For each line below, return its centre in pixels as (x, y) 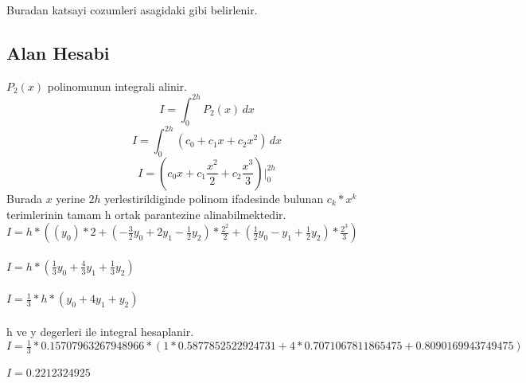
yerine (70, 198)
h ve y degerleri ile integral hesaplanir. (100, 331)
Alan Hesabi (58, 52)
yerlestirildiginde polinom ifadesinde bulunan (214, 198)
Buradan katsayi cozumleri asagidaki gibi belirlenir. (132, 10)
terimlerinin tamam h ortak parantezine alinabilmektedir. (146, 214)
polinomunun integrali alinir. (117, 86)
